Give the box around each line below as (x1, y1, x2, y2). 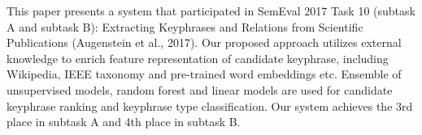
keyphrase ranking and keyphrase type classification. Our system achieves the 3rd (7, 97, 413, 114)
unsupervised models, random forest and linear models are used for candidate (7, 81, 393, 98)
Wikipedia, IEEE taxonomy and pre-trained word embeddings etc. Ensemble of (7, 65, 402, 82)
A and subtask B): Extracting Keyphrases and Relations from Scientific (7, 18, 363, 35)
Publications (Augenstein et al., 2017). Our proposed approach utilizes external (7, 34, 402, 51)
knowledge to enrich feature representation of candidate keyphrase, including (7, 49, 389, 66)
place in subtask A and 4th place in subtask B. (7, 113, 241, 130)
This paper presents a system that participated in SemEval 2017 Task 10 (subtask (7, 2, 415, 19)
